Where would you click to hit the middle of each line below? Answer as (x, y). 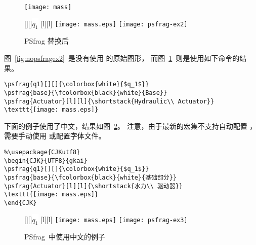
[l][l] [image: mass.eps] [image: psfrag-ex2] (114, 23)
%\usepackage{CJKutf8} (42, 152)
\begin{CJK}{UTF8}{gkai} (46, 161)
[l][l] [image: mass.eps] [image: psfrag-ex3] (114, 219)
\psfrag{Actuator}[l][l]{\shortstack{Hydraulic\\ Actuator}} (109, 101)
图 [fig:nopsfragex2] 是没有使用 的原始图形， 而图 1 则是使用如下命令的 (122, 58)
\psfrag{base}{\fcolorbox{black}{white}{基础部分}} (91, 178)
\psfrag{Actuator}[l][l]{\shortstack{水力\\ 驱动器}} (93, 186)
